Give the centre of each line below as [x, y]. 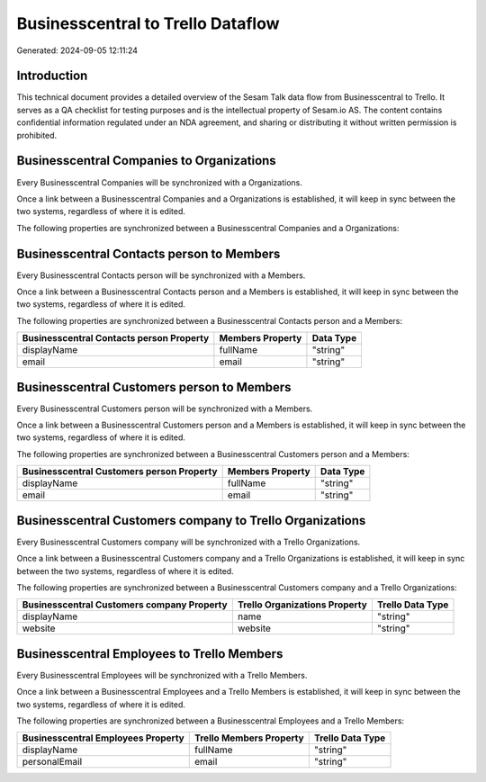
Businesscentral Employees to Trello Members [150, 654]
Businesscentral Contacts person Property [116, 338]
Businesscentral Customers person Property [120, 472]
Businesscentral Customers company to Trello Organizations [191, 521]
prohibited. [37, 135]
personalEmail [52, 762]
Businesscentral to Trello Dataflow [148, 23]
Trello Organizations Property [302, 605]
